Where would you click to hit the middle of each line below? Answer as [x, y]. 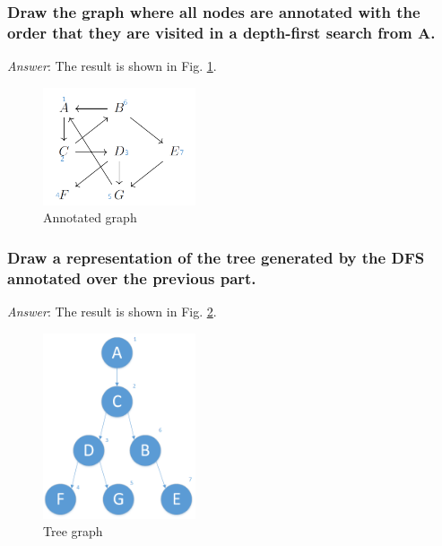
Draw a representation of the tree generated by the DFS [216, 257]
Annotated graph [90, 217]
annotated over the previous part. [132, 277]
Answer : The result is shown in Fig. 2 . [112, 312]
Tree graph [73, 531]
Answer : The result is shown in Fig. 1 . [112, 66]
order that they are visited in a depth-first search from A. [221, 32]
